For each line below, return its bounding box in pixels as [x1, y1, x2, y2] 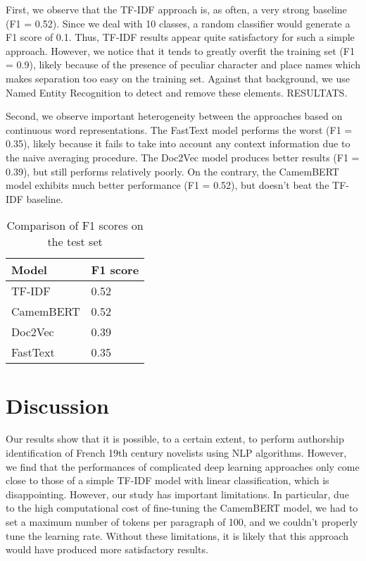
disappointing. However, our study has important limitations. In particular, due [6, 486, 349, 501]
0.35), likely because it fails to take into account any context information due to [6, 136, 351, 151]
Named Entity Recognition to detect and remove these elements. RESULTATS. [6, 85, 348, 99]
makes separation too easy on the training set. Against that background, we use [6, 70, 351, 85]
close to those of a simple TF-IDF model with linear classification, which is [6, 473, 329, 488]
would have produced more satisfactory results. [6, 542, 208, 557]
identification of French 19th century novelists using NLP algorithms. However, [6, 445, 347, 460]
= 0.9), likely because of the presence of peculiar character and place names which [6, 57, 360, 72]
